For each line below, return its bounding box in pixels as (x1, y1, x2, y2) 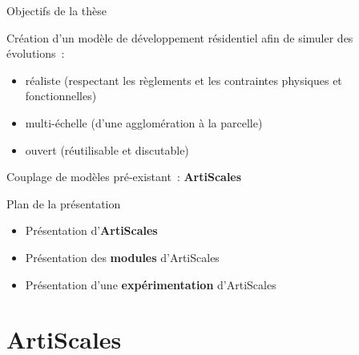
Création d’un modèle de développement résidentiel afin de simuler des (6, 29, 353, 46)
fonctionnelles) (25, 87, 97, 104)
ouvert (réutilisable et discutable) (25, 141, 189, 158)
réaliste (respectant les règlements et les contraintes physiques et (25, 71, 342, 88)
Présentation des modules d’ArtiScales (25, 248, 220, 265)
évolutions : (6, 45, 65, 62)
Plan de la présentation (6, 195, 121, 212)
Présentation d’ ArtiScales (25, 222, 158, 239)
